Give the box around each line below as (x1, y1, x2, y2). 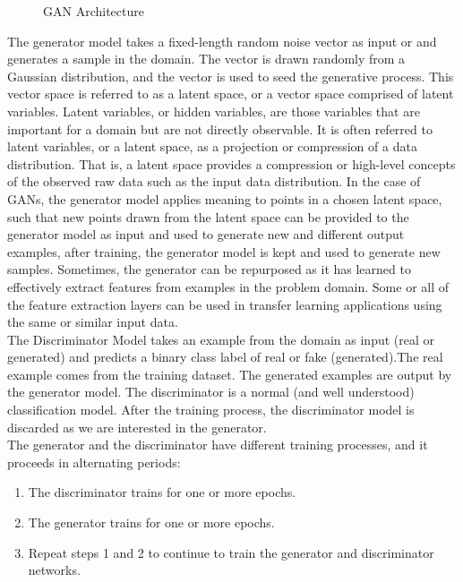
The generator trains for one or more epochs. (28, 513, 275, 532)
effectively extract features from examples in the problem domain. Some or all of (7, 277, 450, 295)
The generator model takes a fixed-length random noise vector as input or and (7, 31, 437, 50)
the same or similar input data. (7, 312, 178, 331)
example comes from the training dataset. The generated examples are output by (7, 364, 452, 383)
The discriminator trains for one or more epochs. (28, 483, 296, 501)
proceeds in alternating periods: (7, 452, 181, 471)
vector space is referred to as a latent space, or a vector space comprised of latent (7, 84, 454, 103)
